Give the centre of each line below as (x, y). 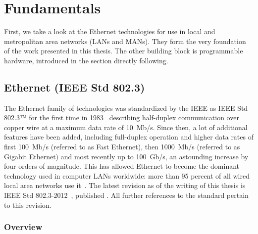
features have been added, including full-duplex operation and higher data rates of (129, 137)
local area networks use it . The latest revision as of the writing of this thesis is (125, 185)
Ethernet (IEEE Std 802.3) (75, 87)
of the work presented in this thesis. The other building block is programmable (124, 51)
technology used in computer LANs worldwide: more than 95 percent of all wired (127, 175)
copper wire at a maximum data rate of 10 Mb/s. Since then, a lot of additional (126, 127)
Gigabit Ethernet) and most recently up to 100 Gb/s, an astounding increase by (126, 156)
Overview (23, 227)
